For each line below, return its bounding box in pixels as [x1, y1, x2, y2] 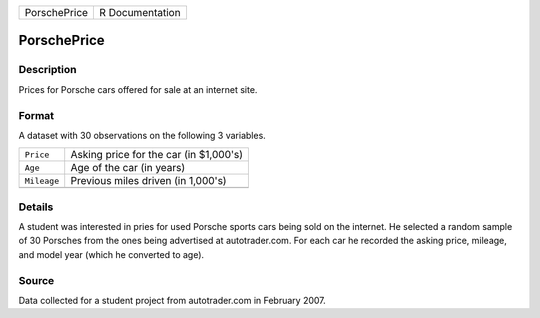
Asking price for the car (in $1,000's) [70, 148, 244, 162]
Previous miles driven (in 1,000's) [70, 174, 227, 188]
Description [18, 63, 77, 77]
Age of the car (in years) [70, 161, 186, 175]
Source [18, 273, 55, 287]
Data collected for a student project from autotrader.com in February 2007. [18, 294, 327, 306]
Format [18, 108, 55, 122]
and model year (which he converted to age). [18, 248, 205, 260]
